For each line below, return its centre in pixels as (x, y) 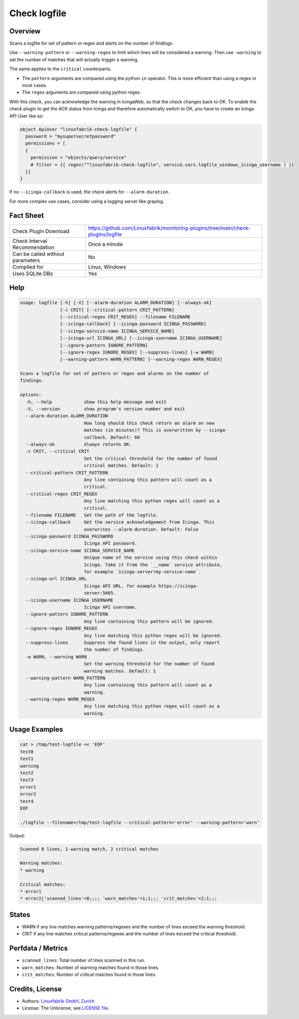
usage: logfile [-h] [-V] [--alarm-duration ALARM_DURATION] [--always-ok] (116, 303)
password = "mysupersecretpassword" (71, 136)
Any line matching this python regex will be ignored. (153, 635)
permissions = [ (45, 143)
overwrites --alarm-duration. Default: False (141, 529)
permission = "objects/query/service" (79, 158)
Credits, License (36, 989)
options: (31, 395)
